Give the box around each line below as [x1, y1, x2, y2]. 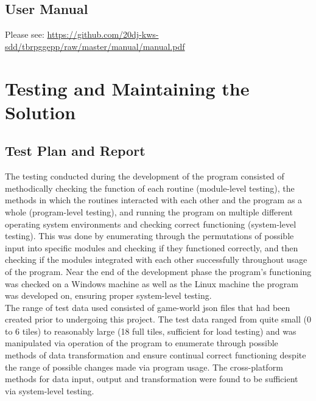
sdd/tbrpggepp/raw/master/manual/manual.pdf [5, 40, 185, 52]
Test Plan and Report [5, 141, 146, 160]
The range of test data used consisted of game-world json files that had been [5, 301, 290, 313]
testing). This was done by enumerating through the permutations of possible [5, 229, 294, 242]
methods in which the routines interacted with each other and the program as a [5, 194, 303, 206]
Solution [5, 99, 76, 124]
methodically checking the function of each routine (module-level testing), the [5, 181, 295, 194]
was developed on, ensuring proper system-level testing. [5, 289, 212, 302]
